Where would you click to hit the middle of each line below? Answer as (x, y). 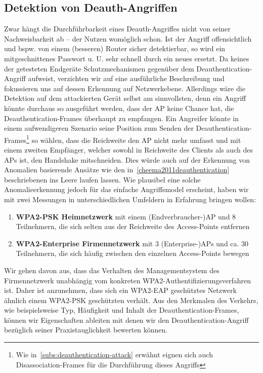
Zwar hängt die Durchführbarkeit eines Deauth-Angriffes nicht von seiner (117, 29)
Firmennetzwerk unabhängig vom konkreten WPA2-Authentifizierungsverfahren (128, 280)
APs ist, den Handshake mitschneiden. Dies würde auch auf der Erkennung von (127, 159)
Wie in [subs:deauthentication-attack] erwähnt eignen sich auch (114, 355)
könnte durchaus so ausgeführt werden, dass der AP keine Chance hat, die (119, 108)
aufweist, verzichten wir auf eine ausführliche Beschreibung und (126, 78)
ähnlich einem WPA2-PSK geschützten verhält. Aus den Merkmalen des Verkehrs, (131, 300)
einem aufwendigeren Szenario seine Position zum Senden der (99, 128)
